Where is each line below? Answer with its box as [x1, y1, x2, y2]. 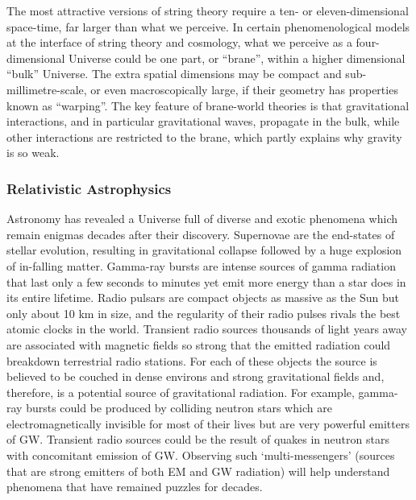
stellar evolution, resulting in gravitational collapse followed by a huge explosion [6, 242, 402, 258]
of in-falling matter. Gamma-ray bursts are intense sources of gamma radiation [6, 257, 396, 274]
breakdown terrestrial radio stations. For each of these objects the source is [6, 352, 377, 369]
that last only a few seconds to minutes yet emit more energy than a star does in [6, 273, 406, 290]
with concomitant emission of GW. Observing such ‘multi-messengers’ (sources [6, 447, 395, 464]
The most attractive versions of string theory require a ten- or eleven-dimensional [6, 2, 409, 19]
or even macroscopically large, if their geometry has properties [90, 81, 398, 97]
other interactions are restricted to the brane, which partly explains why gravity [6, 128, 402, 145]
